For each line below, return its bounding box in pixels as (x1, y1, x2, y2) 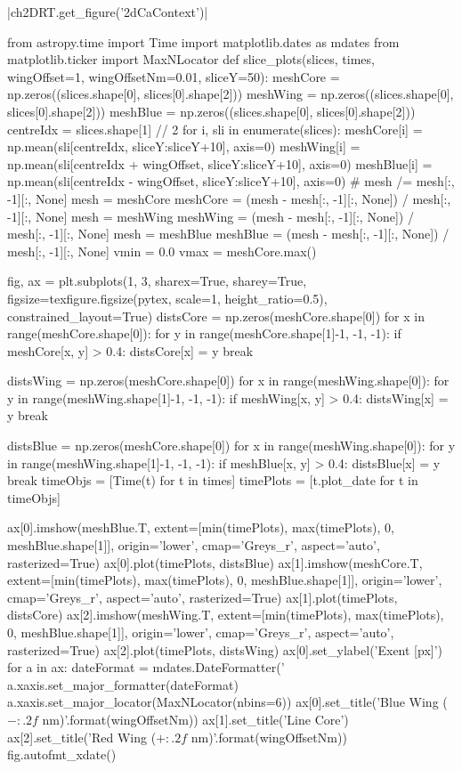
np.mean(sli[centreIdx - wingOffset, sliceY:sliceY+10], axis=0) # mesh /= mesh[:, (7, 172, 455, 190)
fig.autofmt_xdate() (7, 745, 117, 764)
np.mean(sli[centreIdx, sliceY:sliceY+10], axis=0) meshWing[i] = (7, 137, 361, 156)
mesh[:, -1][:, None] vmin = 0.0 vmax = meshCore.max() (7, 241, 317, 260)
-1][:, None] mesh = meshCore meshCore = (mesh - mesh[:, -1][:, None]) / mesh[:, (7, 189, 451, 207)
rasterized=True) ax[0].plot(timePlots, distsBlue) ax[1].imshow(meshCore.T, (7, 553, 423, 571)
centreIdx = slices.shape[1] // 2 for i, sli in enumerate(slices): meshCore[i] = (7, 119, 423, 138)
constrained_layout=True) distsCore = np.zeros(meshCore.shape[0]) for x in (7, 306, 425, 325)
